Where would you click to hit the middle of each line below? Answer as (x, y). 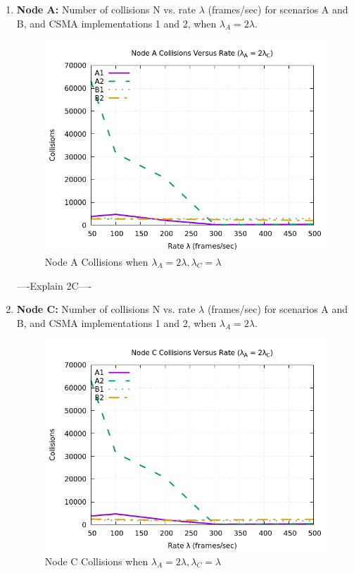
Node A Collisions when (96, 261)
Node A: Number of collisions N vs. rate (106, 9)
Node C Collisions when (96, 561)
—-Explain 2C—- (54, 285)
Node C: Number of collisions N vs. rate (106, 309)
